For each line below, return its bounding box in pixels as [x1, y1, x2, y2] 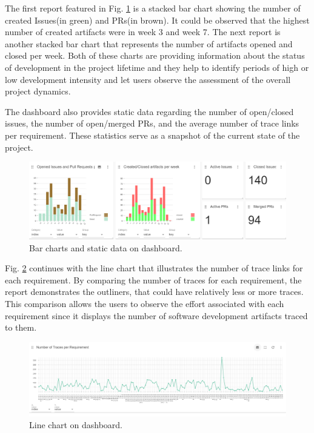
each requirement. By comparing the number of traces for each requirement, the [5, 273, 302, 286]
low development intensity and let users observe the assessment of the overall [5, 73, 291, 85]
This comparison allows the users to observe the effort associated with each [5, 297, 284, 310]
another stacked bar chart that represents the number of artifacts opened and [5, 37, 293, 50]
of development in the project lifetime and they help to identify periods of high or [5, 61, 309, 73]
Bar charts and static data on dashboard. [29, 241, 182, 254]
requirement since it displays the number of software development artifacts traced [5, 309, 308, 322]
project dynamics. [5, 85, 71, 98]
